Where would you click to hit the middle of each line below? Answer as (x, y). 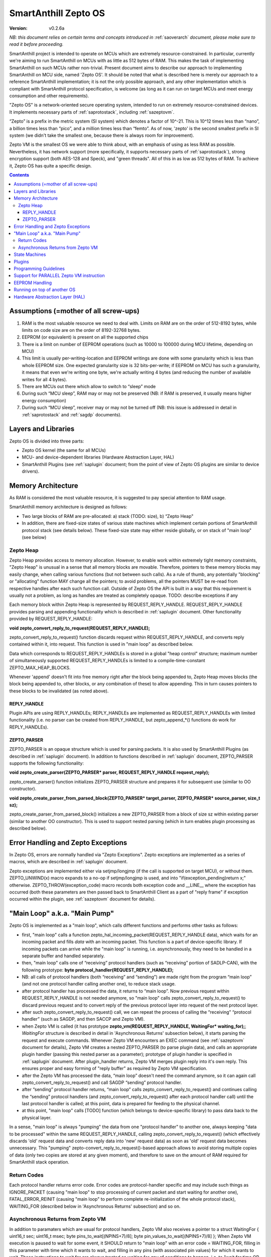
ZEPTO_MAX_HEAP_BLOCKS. (40, 667)
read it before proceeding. (36, 44)
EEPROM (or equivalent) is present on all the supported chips (85, 337)
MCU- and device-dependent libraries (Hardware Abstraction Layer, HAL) (98, 457)
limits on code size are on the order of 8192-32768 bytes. (81, 330)
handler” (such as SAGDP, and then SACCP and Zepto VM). (83, 1019)
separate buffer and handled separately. (63, 956)
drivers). (31, 471)
